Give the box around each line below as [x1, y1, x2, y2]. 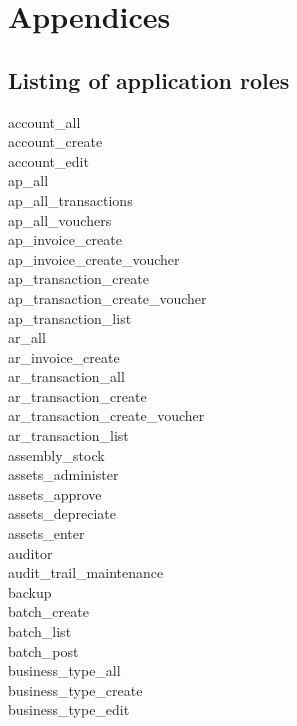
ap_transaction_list [8, 307, 132, 328]
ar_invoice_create [8, 346, 120, 367]
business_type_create [8, 679, 143, 700]
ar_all [8, 327, 46, 348]
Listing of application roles [8, 64, 290, 95]
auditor [8, 542, 53, 563]
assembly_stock [8, 444, 105, 465]
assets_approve [8, 483, 102, 504]
